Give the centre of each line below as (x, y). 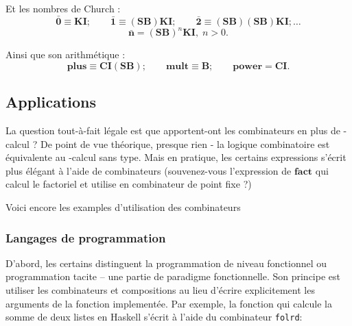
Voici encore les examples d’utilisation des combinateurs (123, 207)
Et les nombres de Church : (63, 8)
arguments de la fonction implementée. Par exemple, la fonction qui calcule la (169, 303)
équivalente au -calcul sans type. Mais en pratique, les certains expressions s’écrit (176, 157)
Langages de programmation (86, 237)
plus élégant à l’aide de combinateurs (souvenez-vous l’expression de (149, 170)
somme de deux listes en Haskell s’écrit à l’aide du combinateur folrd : (154, 317)
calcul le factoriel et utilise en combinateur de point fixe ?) (129, 184)
